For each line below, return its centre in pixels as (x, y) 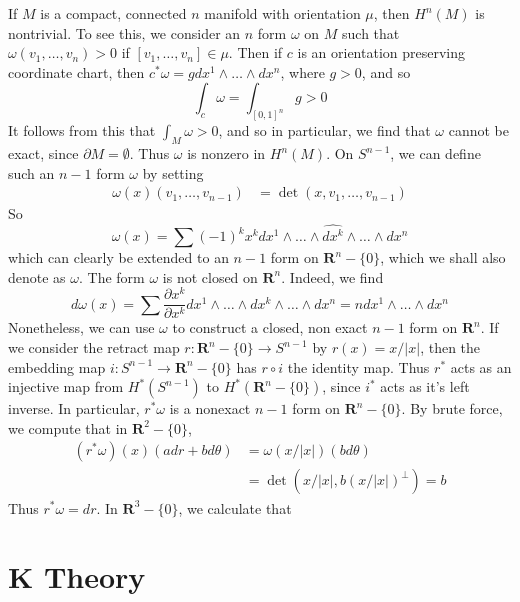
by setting (173, 172)
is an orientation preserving (381, 52)
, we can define (435, 153)
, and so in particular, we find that (324, 130)
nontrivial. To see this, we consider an (124, 32)
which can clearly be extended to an (118, 257)
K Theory (77, 576)
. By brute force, (452, 408)
